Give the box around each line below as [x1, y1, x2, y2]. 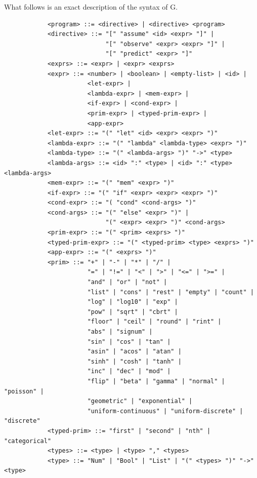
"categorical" [4, 437, 52, 445]
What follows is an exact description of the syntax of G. [4, 2, 178, 12]
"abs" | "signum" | [87, 328, 153, 335]
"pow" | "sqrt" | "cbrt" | [87, 308, 178, 315]
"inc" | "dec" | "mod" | [87, 368, 171, 375]
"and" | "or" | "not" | [87, 278, 167, 286]
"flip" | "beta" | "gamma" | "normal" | [87, 377, 225, 385]
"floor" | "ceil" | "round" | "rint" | [87, 318, 222, 326]
